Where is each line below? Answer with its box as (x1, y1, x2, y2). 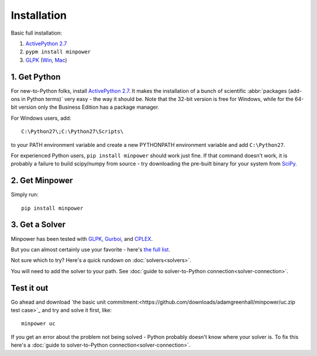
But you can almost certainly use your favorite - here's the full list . (11, 246, 170, 253)
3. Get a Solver (11, 220, 66, 230)
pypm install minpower (25, 49, 91, 55)
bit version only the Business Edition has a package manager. (11, 103, 160, 111)
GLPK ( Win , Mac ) (25, 56, 68, 63)
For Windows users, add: (11, 115, 72, 122)
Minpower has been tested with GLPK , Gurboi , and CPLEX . (11, 235, 153, 242)
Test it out (11, 283, 49, 293)
